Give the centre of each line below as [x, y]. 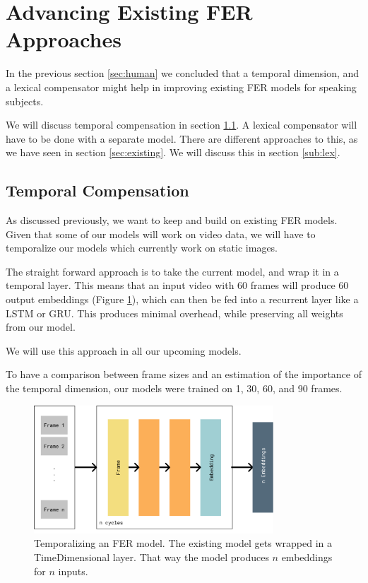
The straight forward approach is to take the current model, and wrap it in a [172, 271]
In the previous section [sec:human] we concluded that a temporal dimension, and [183, 73]
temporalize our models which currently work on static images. [142, 248]
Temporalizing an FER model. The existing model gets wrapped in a [183, 543]
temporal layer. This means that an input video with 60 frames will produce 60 [177, 285]
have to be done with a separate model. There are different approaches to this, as [182, 138]
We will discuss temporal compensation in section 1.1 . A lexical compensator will [182, 125]
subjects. [25, 101]
